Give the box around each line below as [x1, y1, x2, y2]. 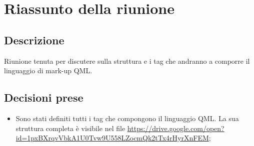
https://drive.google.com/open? [127, 123, 224, 133]
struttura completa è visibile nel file [15, 123, 125, 133]
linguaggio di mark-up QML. [4, 65, 92, 76]
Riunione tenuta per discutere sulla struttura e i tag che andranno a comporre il [4, 55, 250, 66]
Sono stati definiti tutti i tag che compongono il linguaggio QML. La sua [15, 113, 239, 123]
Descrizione [4, 32, 64, 47]
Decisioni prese [4, 90, 83, 105]
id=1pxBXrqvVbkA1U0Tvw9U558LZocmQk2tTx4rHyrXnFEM [15, 133, 209, 143]
